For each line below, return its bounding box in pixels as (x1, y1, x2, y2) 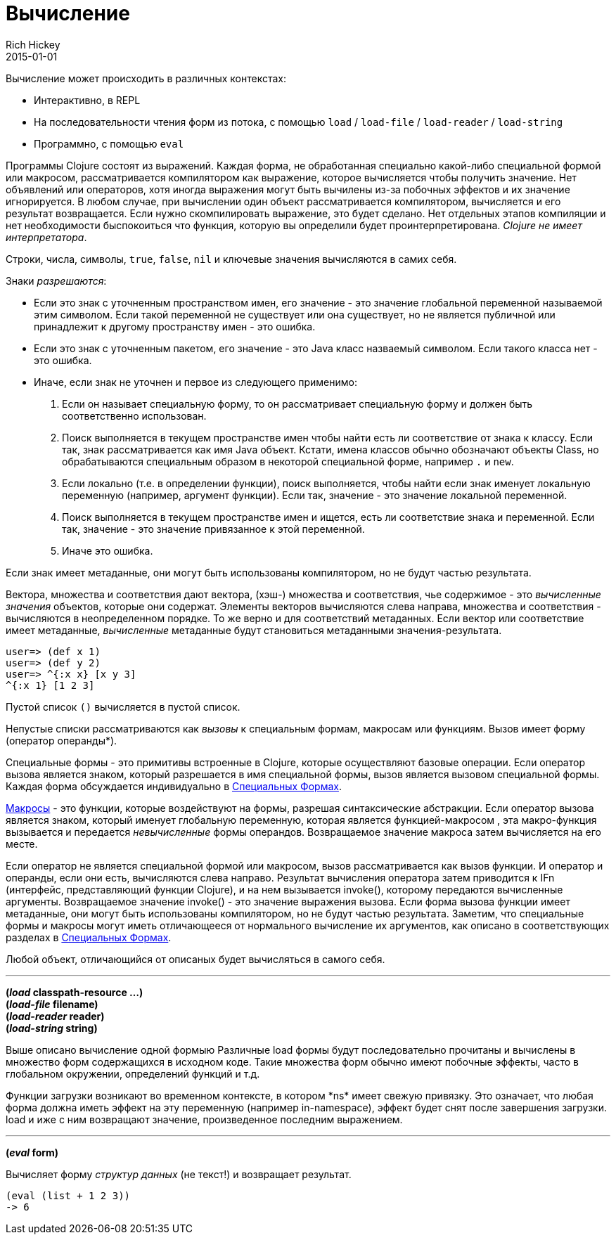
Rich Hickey (6, 38, 60, 51)
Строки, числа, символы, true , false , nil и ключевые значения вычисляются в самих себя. (6, 252, 457, 265)
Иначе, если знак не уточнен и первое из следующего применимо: (34, 375, 357, 388)
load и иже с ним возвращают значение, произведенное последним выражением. (6, 1113, 403, 1125)
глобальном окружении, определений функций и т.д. (6, 1067, 260, 1080)
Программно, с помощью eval (34, 137, 184, 150)
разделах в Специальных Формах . (6, 931, 172, 943)
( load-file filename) (6, 997, 98, 1010)
